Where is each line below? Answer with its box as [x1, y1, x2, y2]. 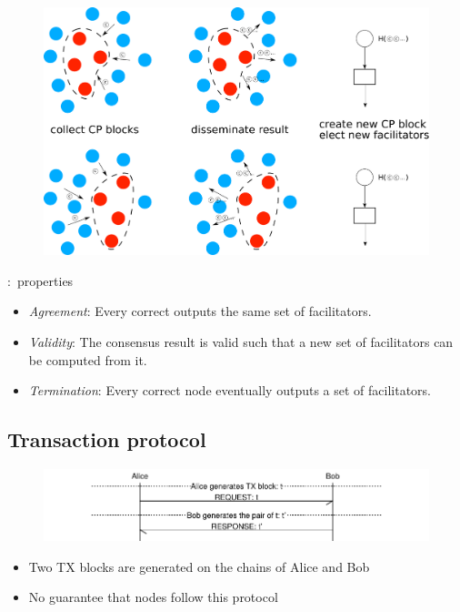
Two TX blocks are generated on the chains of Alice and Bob [28, 556, 370, 576]
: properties [7, 270, 74, 290]
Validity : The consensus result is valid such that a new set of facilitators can [28, 332, 454, 352]
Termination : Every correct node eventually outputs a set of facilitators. [28, 381, 431, 400]
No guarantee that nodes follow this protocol [28, 587, 278, 607]
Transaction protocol [7, 425, 206, 454]
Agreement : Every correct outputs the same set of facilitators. [28, 301, 372, 321]
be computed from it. [28, 350, 147, 369]
